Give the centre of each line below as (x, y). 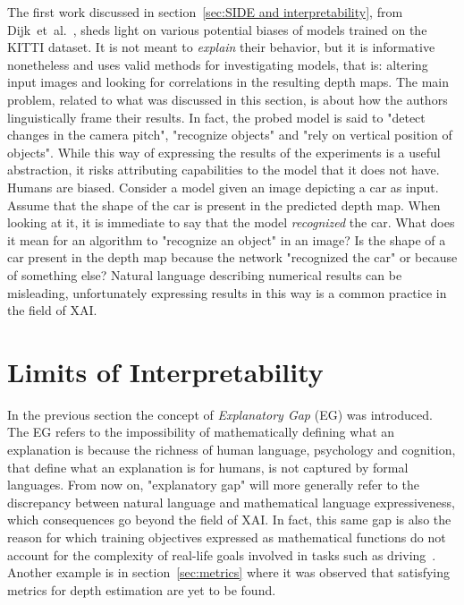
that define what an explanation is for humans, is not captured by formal (208, 467)
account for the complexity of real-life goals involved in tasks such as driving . (222, 554)
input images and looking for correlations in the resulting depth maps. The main (228, 82)
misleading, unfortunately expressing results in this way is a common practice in (227, 292)
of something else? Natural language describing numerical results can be (205, 274)
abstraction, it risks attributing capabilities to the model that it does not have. (224, 170)
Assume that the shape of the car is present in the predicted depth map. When (224, 205)
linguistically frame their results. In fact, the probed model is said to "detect (216, 117)
